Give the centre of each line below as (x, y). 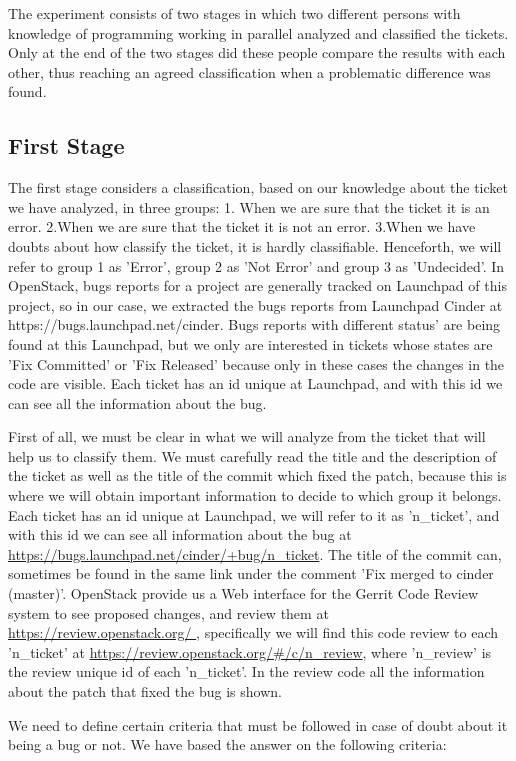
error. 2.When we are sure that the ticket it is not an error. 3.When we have (242, 226)
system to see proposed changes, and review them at (168, 612)
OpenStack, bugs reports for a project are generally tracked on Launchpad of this (257, 285)
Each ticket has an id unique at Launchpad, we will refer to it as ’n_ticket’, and (254, 514)
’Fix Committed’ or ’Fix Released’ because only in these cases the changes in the (256, 363)
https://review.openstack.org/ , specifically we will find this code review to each (253, 632)
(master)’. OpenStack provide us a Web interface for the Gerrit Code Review (243, 593)
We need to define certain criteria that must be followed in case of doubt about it (258, 724)
